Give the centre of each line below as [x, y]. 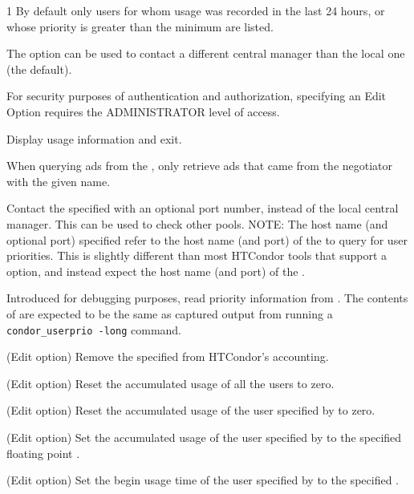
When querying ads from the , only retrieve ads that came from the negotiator [200, 166]
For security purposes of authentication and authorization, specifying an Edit [197, 96]
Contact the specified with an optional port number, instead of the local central [203, 208]
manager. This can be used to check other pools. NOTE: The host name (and [197, 223]
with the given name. [59, 181]
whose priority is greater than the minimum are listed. [140, 26]
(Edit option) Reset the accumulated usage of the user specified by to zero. [191, 410]
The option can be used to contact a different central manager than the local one [206, 53]
